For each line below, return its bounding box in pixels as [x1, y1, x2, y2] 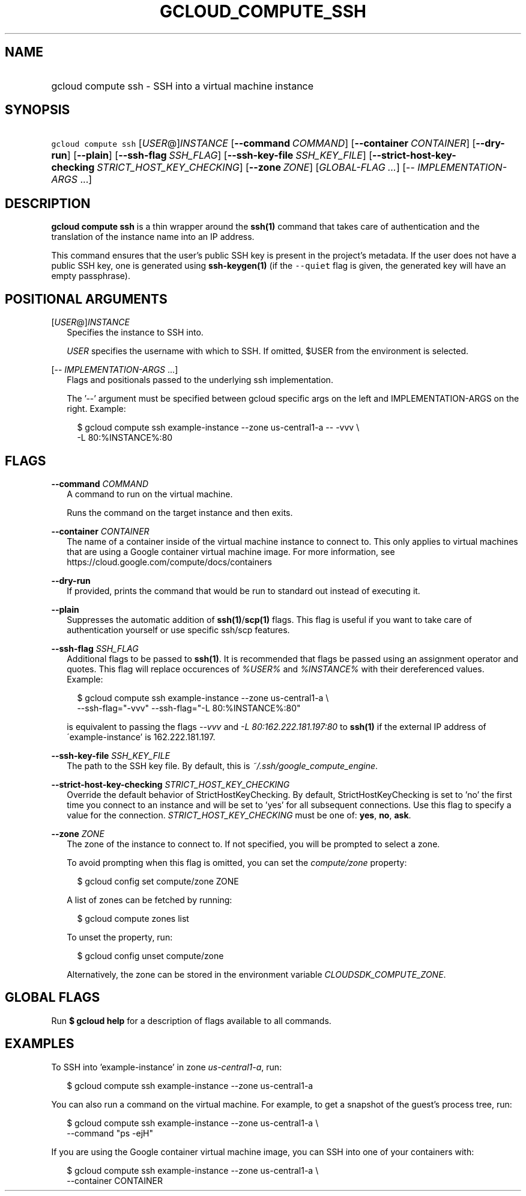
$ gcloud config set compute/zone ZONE [77, 876, 239, 886]
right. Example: [67, 403, 126, 414]
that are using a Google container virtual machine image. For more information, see [67, 546, 395, 557]
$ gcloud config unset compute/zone [77, 950, 224, 961]
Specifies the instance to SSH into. [67, 327, 204, 338]
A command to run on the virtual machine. [67, 488, 233, 499]
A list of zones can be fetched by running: [67, 894, 232, 905]
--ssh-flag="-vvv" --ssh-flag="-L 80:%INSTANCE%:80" [77, 702, 301, 713]
